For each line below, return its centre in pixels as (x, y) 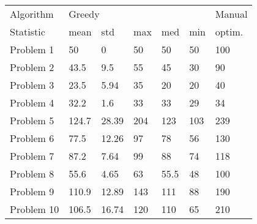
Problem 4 (32, 103)
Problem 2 (32, 67)
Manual (231, 14)
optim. (229, 32)
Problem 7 (32, 156)
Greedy (84, 14)
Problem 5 (32, 120)
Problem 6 (32, 138)
